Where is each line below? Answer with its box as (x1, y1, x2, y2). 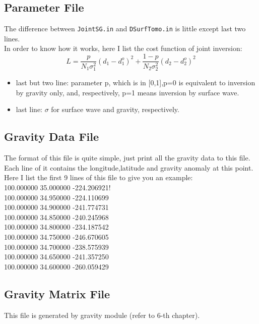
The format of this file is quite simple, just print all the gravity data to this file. (4, 152, 250, 163)
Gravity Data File (4, 129, 99, 144)
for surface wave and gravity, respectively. (51, 104, 179, 115)
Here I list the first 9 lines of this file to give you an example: (4, 172, 193, 183)
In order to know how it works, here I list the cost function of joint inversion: (4, 43, 242, 53)
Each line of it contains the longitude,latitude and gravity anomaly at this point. (4, 162, 253, 173)
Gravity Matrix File (4, 286, 110, 301)
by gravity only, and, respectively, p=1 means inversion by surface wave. (16, 87, 239, 97)
